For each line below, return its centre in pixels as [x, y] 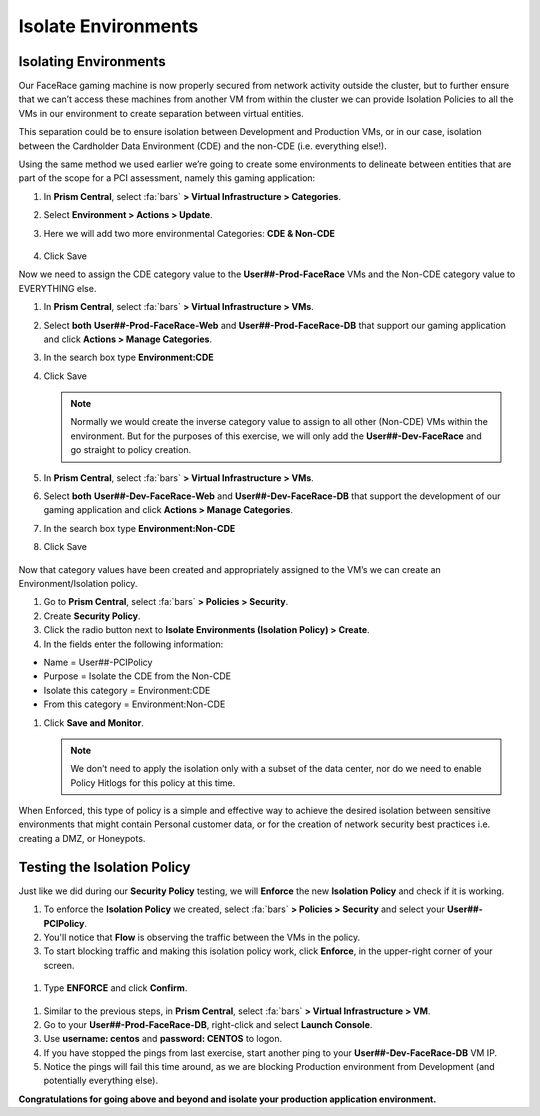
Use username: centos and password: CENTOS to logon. [163, 1039]
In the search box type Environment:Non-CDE [139, 528]
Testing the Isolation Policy [104, 866]
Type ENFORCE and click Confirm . [115, 988]
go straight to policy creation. [131, 450]
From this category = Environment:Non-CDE [134, 704]
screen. [59, 965]
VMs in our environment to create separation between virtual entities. [161, 113]
